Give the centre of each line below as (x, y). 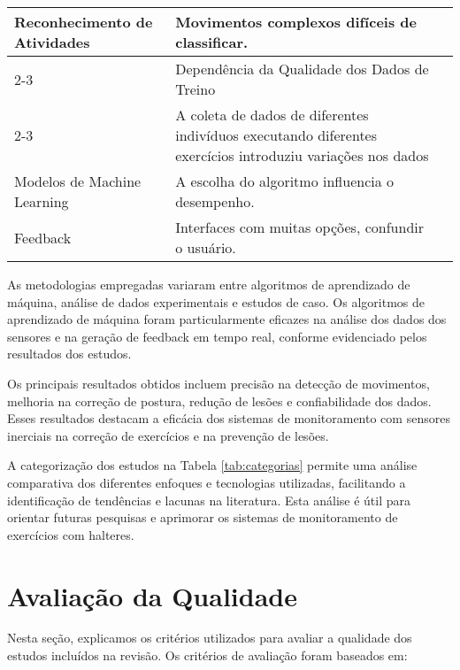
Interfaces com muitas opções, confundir (300, 227)
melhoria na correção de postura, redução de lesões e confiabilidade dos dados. (219, 400)
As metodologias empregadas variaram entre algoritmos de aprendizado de (209, 284)
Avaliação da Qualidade (152, 595)
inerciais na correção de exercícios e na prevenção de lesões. (168, 435)
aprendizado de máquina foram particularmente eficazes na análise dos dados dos (227, 319)
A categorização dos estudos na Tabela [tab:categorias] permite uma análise (212, 465)
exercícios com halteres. (71, 534)
